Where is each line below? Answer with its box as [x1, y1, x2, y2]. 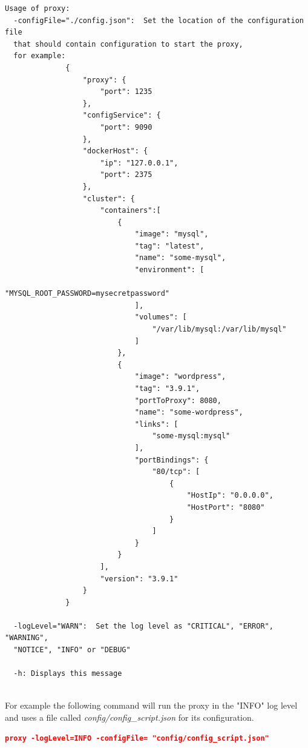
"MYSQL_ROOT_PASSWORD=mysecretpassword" [5, 289, 170, 298]
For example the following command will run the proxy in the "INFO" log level [5, 699, 298, 712]
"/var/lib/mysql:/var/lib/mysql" [152, 325, 287, 334]
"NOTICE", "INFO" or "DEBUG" [13, 646, 131, 655]
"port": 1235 [100, 87, 152, 96]
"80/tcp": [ [152, 467, 200, 476]
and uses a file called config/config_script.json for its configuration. [5, 711, 254, 724]
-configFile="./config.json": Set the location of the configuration [13, 16, 304, 25]
